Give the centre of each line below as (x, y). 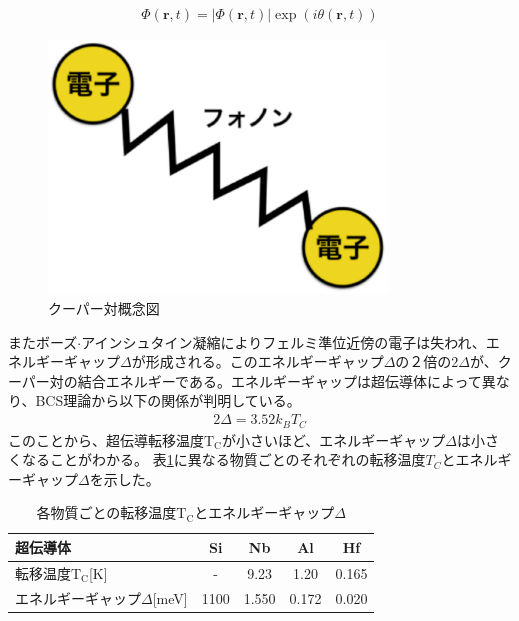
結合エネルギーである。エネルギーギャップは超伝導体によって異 (286, 380)
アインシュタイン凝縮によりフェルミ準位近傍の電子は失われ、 (283, 341)
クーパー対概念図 (104, 308)
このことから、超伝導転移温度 (106, 439)
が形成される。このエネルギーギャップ (257, 361)
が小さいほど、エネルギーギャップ (333, 439)
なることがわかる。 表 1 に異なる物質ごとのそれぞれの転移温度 (223, 459)
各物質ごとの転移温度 (106, 512)
